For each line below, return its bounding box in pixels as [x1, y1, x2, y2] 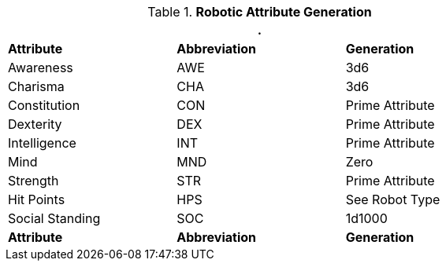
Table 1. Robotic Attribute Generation [147, 4, 372, 20]
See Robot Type [345, 192, 440, 207]
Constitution [8, 97, 80, 113]
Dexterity [8, 116, 62, 132]
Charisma [8, 79, 65, 94]
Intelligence [8, 135, 76, 151]
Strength [8, 173, 59, 188]
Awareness [8, 60, 73, 75]
